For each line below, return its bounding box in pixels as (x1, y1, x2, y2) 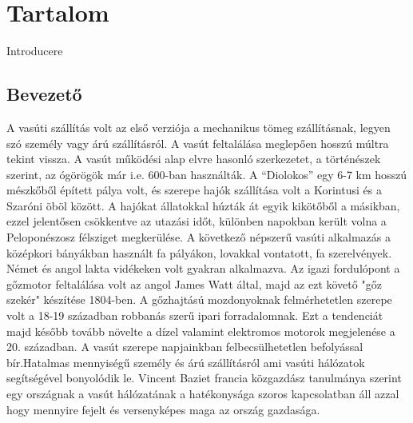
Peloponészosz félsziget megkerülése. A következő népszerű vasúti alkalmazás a (6, 229, 391, 245)
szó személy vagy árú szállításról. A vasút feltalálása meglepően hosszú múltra (6, 134, 389, 151)
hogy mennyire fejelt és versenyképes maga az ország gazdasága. (6, 401, 320, 417)
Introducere (6, 42, 63, 59)
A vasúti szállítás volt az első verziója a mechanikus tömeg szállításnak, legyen (6, 118, 391, 135)
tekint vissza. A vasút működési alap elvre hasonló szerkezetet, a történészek (6, 150, 381, 167)
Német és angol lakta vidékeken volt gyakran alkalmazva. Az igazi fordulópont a (6, 260, 400, 277)
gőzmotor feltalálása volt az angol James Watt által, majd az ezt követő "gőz (6, 275, 382, 292)
